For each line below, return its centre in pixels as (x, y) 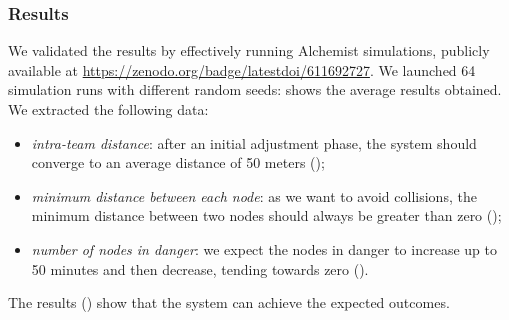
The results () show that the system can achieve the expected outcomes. (229, 302)
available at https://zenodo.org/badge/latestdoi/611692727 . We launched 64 (242, 69)
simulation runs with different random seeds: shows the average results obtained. (255, 89)
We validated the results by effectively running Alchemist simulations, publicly (249, 50)
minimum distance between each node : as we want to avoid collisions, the (254, 195)
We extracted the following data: (108, 109)
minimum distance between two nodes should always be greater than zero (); (266, 215)
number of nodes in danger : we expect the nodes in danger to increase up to (264, 248)
